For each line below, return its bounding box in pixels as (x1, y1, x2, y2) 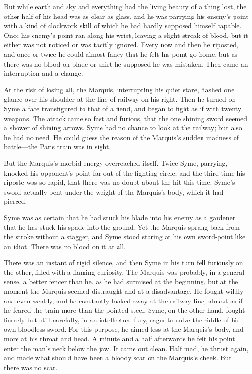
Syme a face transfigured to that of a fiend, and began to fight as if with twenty (4, 103, 242, 113)
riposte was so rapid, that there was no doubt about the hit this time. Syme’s (4, 177, 235, 187)
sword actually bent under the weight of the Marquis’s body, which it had (4, 186, 224, 196)
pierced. (4, 196, 27, 206)
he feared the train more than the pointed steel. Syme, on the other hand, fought (4, 305, 245, 315)
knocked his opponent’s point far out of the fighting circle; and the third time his (4, 167, 245, 178)
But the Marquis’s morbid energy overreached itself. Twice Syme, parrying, (4, 158, 228, 168)
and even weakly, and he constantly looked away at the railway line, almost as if (4, 295, 243, 305)
